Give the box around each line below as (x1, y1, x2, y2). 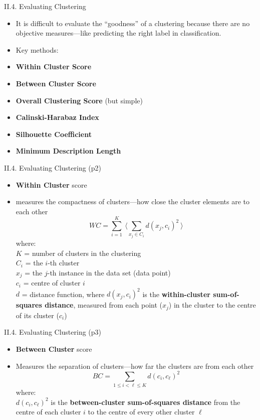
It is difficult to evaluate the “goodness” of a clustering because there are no (16, 18, 250, 28)
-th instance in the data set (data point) (47, 267, 171, 277)
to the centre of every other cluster (88, 406, 195, 417)
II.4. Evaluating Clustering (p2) (4, 162, 102, 173)
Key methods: (16, 44, 59, 55)
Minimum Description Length (16, 146, 121, 156)
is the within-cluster (142, 289, 210, 299)
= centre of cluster (23, 277, 81, 288)
